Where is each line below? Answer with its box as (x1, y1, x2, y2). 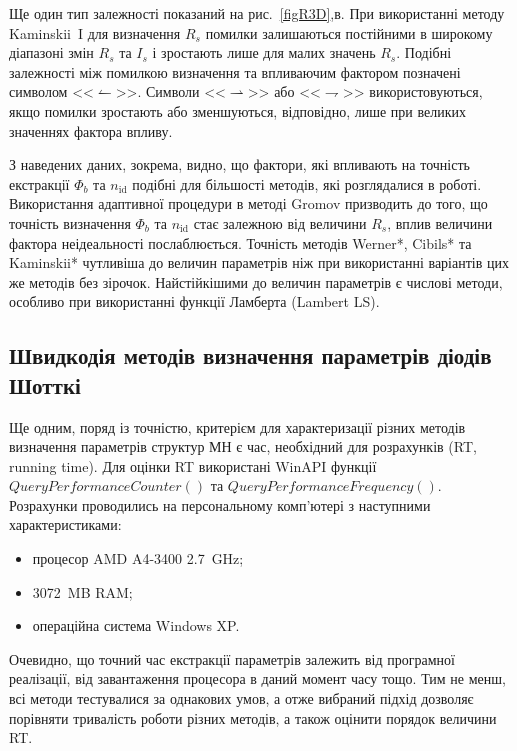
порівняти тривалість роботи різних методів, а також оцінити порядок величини (9, 707, 497, 728)
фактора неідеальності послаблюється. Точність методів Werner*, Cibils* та (9, 232, 472, 253)
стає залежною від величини (193, 212, 367, 233)
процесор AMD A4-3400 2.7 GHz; (32, 548, 244, 569)
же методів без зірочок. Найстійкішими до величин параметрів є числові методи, (9, 271, 503, 292)
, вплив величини (387, 212, 493, 233)
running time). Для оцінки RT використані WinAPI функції (9, 455, 377, 476)
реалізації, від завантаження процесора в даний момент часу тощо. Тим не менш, (9, 668, 506, 689)
